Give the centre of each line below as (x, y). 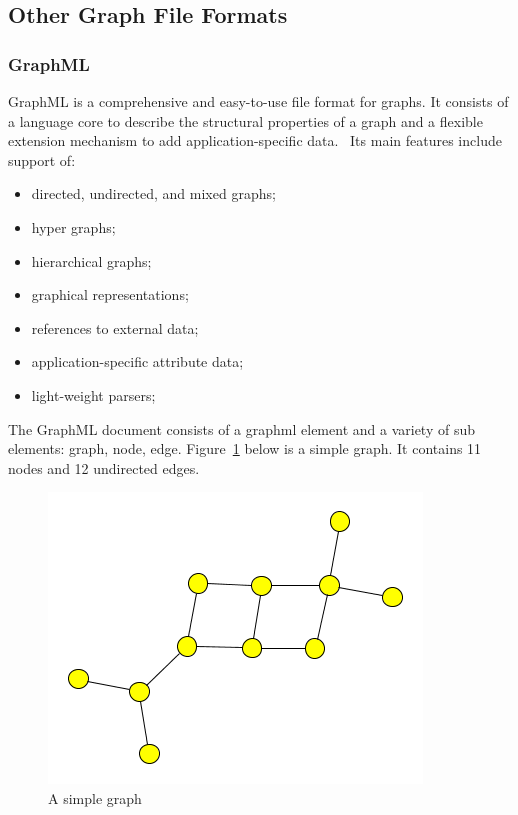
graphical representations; (110, 294)
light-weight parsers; (93, 394)
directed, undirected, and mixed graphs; (153, 193)
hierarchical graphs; (91, 260)
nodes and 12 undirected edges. (104, 467)
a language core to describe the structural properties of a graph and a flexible (245, 120)
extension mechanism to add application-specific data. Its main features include (255, 140)
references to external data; (115, 327)
